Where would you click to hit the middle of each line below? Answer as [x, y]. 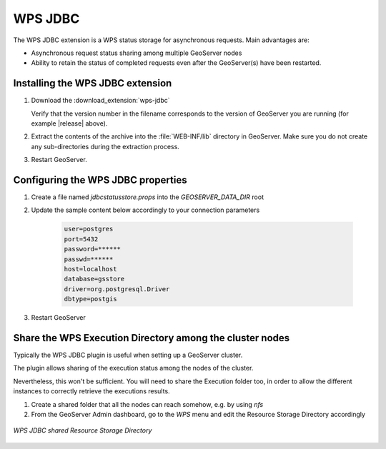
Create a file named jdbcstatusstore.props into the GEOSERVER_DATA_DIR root [148, 197]
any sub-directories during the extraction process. [105, 146]
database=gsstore [94, 279]
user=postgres [89, 229]
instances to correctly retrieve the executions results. [92, 391]
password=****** [93, 249]
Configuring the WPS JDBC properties [100, 180]
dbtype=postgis [90, 299]
